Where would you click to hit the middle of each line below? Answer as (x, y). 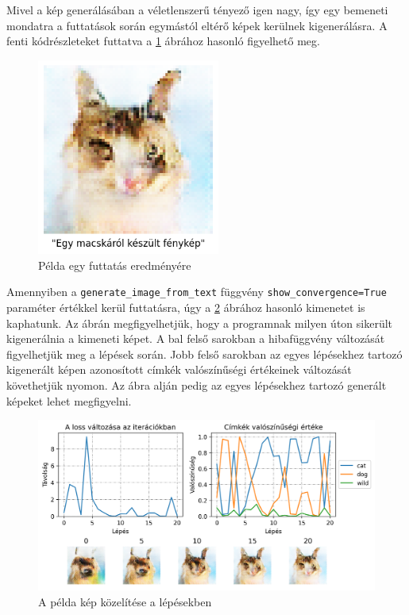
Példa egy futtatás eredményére (115, 265)
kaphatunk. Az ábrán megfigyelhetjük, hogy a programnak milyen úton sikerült (200, 323)
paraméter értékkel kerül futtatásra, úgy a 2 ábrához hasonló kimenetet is (186, 307)
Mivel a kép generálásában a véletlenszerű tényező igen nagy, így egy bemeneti (197, 10)
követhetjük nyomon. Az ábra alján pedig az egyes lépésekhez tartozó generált (197, 385)
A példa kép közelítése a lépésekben (125, 601)
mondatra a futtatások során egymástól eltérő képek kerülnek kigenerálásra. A (197, 25)
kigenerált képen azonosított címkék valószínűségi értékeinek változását (179, 369)
